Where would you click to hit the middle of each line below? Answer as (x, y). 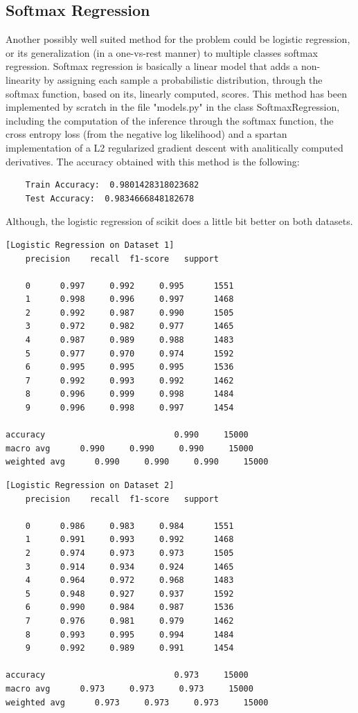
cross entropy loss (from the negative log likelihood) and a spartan (146, 134)
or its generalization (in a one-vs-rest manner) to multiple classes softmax (162, 52)
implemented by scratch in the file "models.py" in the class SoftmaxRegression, (173, 107)
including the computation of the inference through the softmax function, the (170, 120)
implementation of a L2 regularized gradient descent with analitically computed (174, 147)
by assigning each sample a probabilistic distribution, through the (183, 79)
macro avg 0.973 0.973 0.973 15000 (129, 688)
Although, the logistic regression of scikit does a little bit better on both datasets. (179, 221)
